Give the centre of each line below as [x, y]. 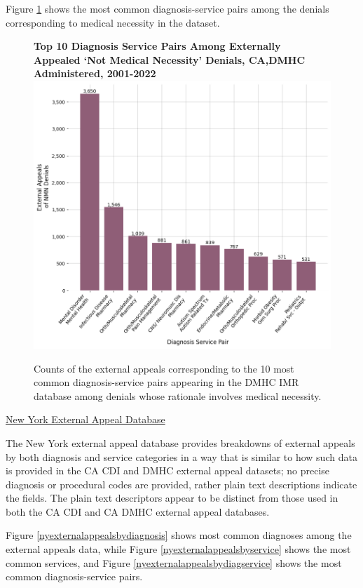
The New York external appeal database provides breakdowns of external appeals [180, 442]
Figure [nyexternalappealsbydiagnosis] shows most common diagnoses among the [179, 535]
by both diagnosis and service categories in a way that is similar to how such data [181, 456]
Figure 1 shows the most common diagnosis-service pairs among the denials [167, 8]
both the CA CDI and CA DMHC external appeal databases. [138, 511]
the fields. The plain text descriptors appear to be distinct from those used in [172, 498]
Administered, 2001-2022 [95, 73]
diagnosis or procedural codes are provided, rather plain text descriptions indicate [181, 484]
